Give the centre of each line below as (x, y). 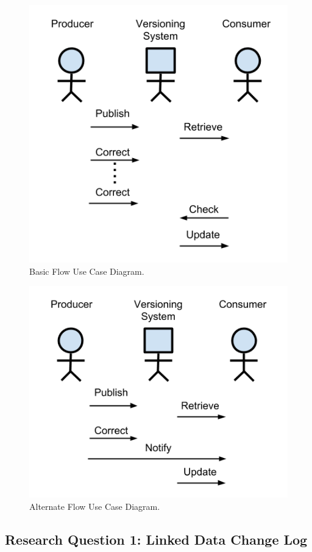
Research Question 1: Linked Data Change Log (156, 539)
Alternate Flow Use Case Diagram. (95, 507)
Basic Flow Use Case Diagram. (87, 271)
